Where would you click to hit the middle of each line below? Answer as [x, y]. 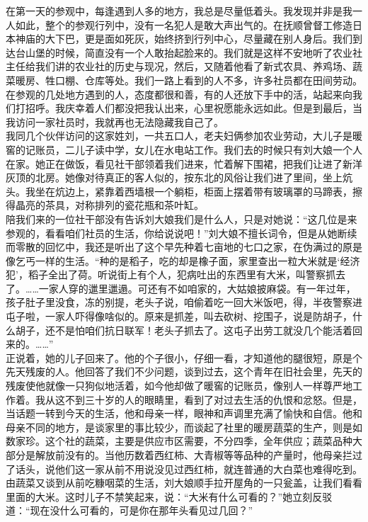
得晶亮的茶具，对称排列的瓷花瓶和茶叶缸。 [105, 205]
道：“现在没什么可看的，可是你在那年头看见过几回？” [130, 510]
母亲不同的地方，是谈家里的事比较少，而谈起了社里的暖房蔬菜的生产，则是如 [184, 427]
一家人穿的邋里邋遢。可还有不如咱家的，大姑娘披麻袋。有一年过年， [197, 288]
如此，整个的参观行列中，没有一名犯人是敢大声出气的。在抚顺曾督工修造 [184, 24]
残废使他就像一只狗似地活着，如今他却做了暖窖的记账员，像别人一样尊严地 [179, 386]
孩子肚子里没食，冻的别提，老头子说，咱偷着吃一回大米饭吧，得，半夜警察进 [184, 302]
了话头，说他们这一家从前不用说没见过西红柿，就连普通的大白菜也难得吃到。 [184, 469]
